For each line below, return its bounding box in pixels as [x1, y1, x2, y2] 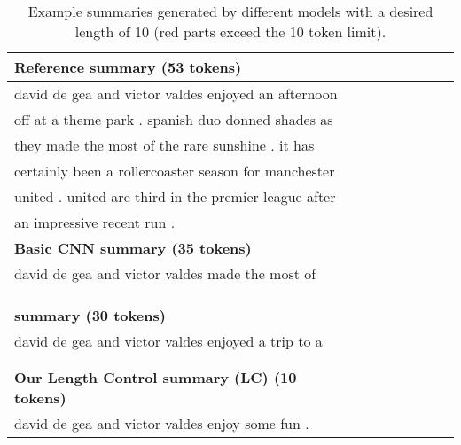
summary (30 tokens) [14, 305, 166, 325]
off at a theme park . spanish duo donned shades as [14, 109, 333, 129]
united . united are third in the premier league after [14, 186, 336, 207]
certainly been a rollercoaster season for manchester [14, 160, 335, 181]
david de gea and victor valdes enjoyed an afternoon [14, 83, 338, 104]
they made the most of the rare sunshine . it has [14, 135, 315, 155]
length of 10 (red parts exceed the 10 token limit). [74, 21, 387, 42]
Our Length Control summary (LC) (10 [14, 367, 297, 387]
